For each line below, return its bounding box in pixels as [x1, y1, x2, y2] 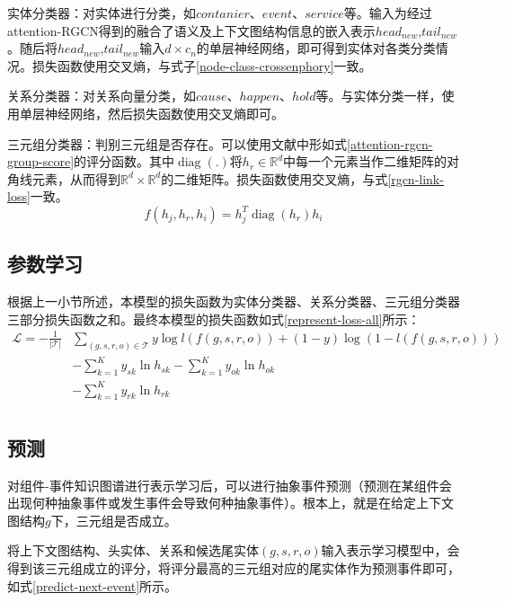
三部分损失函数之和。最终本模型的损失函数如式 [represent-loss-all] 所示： [7, 309, 421, 328]
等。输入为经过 [343, 4, 432, 22]
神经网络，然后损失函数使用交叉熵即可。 [44, 103, 284, 122]
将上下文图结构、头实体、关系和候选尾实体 [7, 541, 259, 560]
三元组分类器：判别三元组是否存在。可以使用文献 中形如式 [7, 134, 347, 153]
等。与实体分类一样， [315, 86, 442, 105]
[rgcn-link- [387, 169, 444, 188]
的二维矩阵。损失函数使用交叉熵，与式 [161, 169, 388, 188]
